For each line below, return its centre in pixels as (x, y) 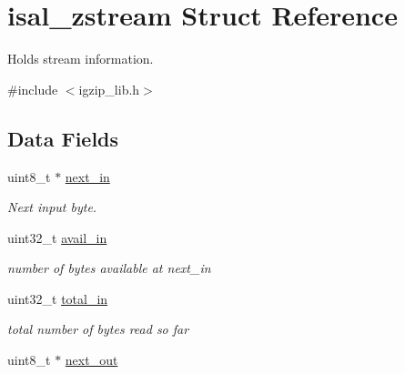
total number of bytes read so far (98, 329)
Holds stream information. (81, 59)
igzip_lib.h (109, 89)
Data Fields (63, 138)
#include (33, 89)
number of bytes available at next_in (109, 268)
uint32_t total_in (58, 298)
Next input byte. (52, 207)
